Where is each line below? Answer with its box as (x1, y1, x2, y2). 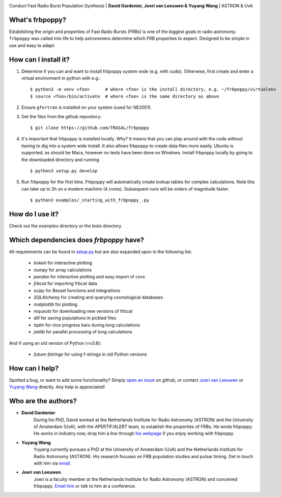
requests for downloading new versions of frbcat (33, 308, 133, 314)
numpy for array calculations (33, 266, 92, 273)
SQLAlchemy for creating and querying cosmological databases (33, 295, 163, 300)
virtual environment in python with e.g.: (21, 75, 101, 81)
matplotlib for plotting (33, 301, 78, 307)
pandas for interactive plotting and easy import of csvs (33, 274, 145, 280)
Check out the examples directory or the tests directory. (9, 223, 123, 229)
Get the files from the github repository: (21, 113, 102, 119)
